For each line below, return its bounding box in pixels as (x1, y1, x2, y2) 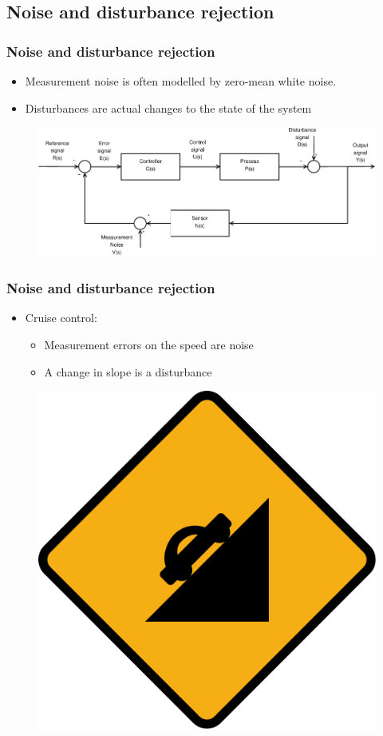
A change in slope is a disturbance (44, 363, 212, 380)
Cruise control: (25, 309, 97, 326)
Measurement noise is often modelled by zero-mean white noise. (25, 73, 337, 89)
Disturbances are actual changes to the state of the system (25, 99, 312, 116)
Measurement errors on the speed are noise (44, 336, 254, 352)
